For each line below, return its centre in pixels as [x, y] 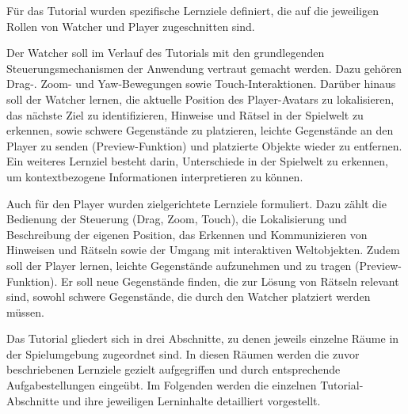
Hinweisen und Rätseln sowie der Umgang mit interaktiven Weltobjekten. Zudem [203, 250]
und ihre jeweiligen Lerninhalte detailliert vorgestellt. [191, 400]
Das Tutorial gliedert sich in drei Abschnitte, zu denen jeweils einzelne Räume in [203, 338]
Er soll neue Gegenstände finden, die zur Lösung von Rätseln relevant [230, 281]
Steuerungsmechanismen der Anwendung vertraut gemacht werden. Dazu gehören [204, 68]
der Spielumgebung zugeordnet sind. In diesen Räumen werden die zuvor [183, 353]
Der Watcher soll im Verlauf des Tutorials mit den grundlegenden [166, 53]
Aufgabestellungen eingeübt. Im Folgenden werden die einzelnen [162, 385]
